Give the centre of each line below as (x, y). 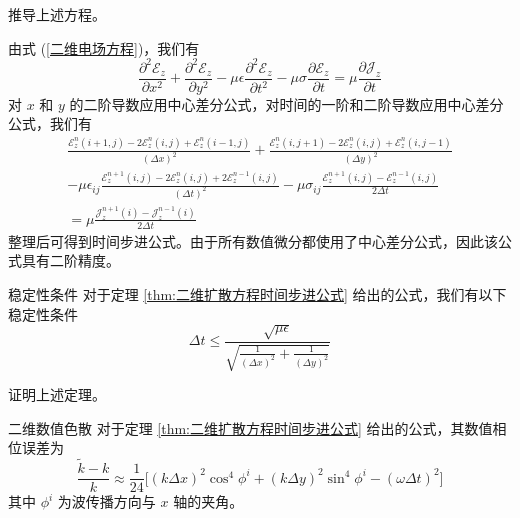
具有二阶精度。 (70, 260)
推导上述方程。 (57, 14)
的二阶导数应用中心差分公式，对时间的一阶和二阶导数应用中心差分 (286, 103)
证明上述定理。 (57, 394)
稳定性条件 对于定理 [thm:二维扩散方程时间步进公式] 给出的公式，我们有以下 (257, 293)
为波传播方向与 (106, 501)
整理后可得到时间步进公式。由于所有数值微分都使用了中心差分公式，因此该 (253, 240)
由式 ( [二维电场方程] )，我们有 (104, 47)
